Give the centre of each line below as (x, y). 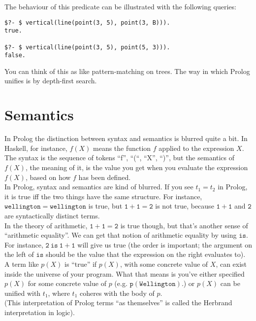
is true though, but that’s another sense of (184, 225)
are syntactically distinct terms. (52, 215)
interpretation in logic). (40, 312)
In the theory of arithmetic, (46, 225)
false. (15, 55)
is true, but (105, 206)
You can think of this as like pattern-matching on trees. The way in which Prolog (127, 71)
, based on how (48, 177)
